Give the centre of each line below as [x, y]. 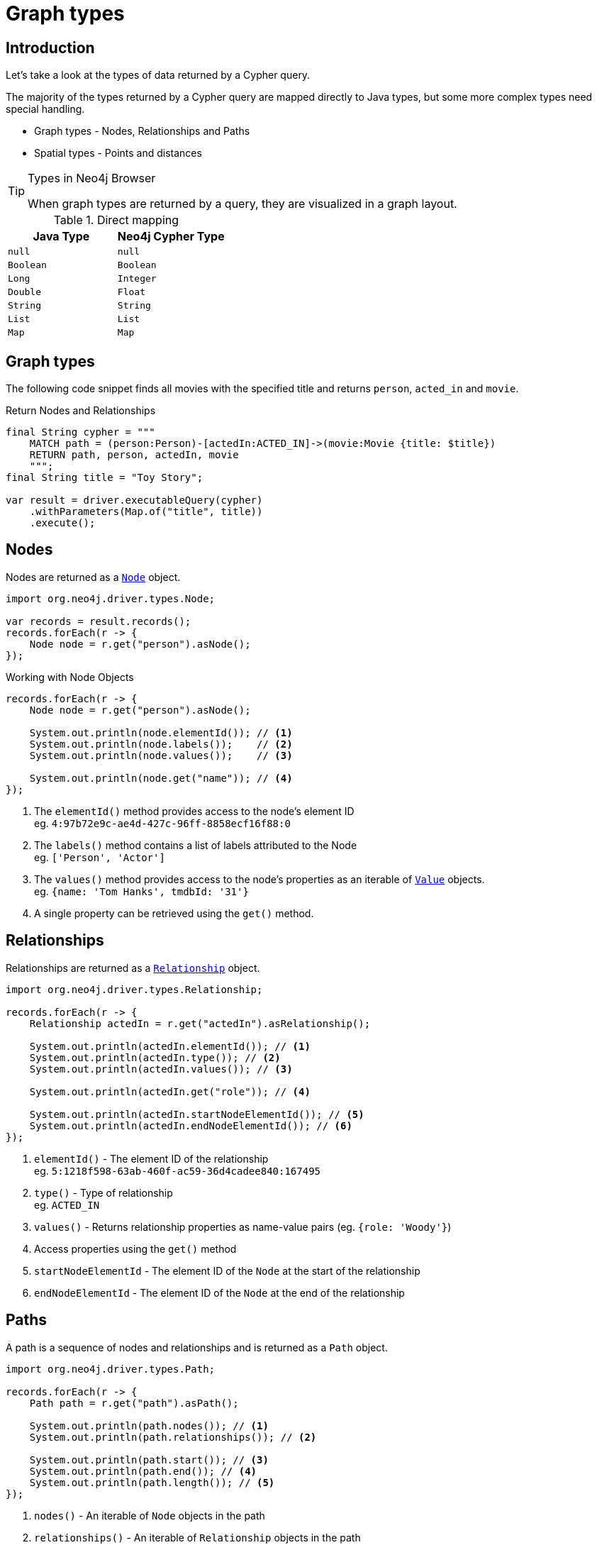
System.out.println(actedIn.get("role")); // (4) [170, 1091]
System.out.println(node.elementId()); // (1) [161, 732]
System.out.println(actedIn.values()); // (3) [161, 1069]
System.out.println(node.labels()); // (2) [161, 744]
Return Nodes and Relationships [81, 411]
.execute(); [62, 523]
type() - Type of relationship [104, 1192]
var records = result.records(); [99, 621]
